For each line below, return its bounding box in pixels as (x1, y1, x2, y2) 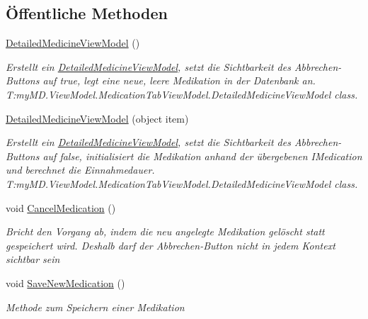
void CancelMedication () (6, 200, 116, 215)
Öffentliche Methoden (6, 2, 168, 24)
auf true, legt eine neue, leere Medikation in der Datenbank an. (42, 73, 316, 88)
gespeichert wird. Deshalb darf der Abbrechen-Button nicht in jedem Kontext (6, 237, 335, 252)
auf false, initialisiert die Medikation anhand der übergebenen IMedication (42, 148, 362, 163)
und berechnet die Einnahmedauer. (6, 162, 155, 177)
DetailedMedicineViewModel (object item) (6, 111, 189, 125)
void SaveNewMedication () (6, 275, 125, 290)
